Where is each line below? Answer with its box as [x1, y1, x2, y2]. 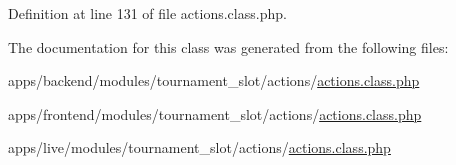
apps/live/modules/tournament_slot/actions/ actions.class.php [8, 137, 391, 158]
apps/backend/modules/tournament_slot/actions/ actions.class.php [8, 70, 420, 91]
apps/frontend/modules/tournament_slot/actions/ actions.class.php [8, 103, 422, 124]
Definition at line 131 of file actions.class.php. [8, 3, 287, 23]
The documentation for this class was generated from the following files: [8, 36, 449, 57]
